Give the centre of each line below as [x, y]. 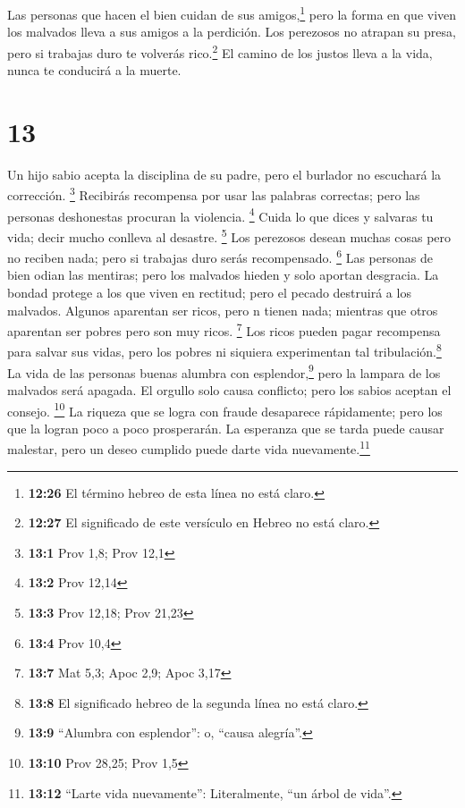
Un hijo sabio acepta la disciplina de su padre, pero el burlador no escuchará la [224, 174]
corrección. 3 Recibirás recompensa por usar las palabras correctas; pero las [214, 194]
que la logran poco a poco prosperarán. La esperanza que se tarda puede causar [226, 428]
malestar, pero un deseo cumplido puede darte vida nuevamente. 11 [189, 448]
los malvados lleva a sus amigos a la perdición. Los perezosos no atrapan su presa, [232, 32]
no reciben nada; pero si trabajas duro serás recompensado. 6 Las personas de [220, 256]
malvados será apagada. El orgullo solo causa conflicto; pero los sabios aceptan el [229, 389]
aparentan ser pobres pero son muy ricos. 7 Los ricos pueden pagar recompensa [224, 329]
